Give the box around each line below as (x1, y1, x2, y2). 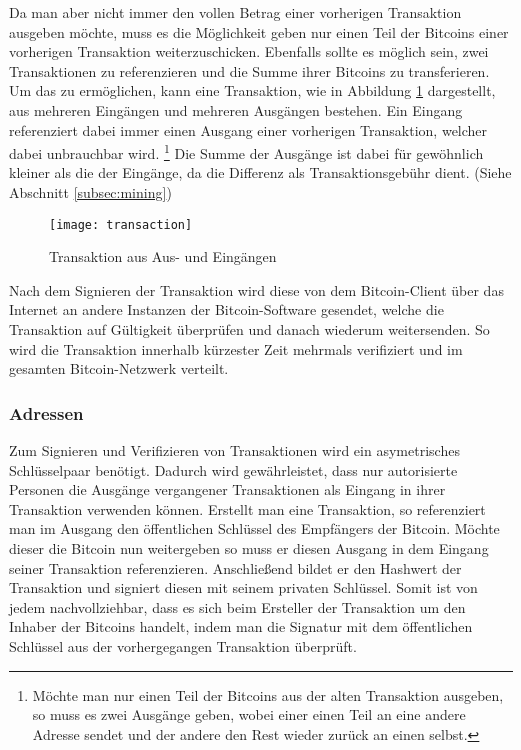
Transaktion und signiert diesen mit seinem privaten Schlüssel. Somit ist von (9, 577, 478, 598)
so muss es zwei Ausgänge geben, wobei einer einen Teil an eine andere (32, 704, 466, 725)
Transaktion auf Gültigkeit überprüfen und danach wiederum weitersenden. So (9, 319, 490, 340)
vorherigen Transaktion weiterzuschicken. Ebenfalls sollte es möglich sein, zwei (9, 41, 489, 62)
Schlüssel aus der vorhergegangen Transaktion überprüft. (9, 635, 357, 656)
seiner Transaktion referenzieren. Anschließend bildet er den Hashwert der (9, 557, 462, 578)
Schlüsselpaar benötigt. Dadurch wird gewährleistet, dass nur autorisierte (9, 459, 458, 480)
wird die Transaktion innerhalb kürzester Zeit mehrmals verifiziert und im (9, 338, 463, 359)
